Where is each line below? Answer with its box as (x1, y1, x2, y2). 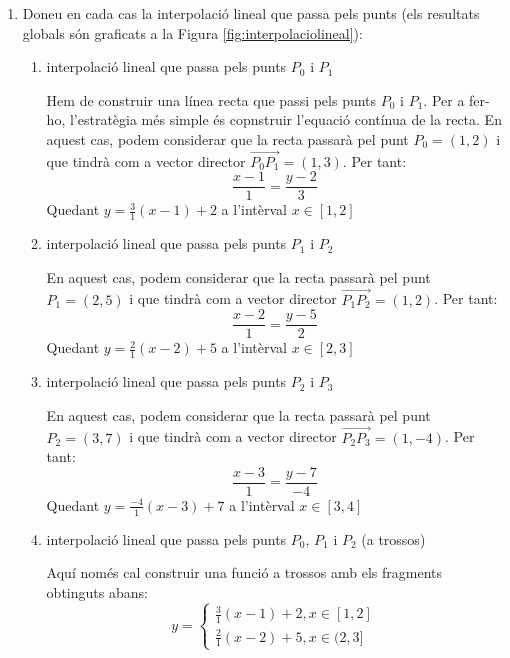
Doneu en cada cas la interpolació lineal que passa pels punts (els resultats (22, 3, 480, 23)
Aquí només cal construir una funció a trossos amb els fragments (46, 562, 442, 583)
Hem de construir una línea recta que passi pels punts (46, 89, 377, 110)
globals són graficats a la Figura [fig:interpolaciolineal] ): (22, 22, 363, 43)
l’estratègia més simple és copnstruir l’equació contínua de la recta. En (69, 109, 502, 130)
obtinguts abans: (46, 581, 148, 602)
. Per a (423, 89, 465, 110)
